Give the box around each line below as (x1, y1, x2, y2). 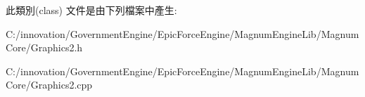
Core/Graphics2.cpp (6, 77, 93, 92)
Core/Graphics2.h (6, 40, 83, 55)
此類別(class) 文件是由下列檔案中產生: (6, 3, 177, 17)
